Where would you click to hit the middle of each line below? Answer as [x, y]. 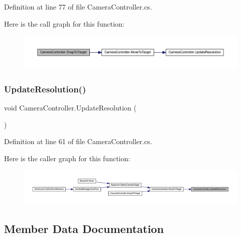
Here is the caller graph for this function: [67, 158]
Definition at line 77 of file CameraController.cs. [78, 7]
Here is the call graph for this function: [64, 23]
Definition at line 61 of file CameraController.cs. [78, 141]
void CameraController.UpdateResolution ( [70, 108]
